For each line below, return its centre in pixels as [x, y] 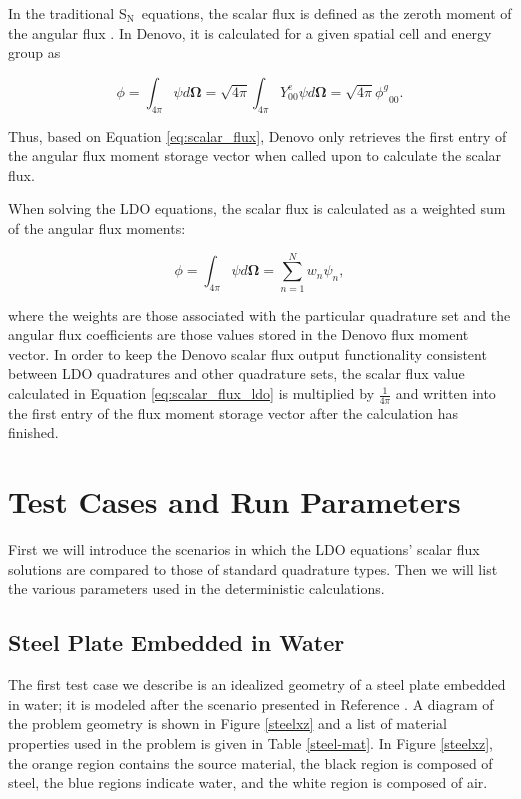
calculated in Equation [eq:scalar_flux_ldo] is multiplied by [191, 393]
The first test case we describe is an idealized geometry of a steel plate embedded [257, 684]
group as [34, 52]
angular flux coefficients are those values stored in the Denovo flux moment [238, 334]
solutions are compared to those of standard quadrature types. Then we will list [253, 568]
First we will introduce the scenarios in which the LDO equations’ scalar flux [244, 549]
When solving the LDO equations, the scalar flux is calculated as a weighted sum [257, 208]
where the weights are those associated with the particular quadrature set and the [259, 314]
